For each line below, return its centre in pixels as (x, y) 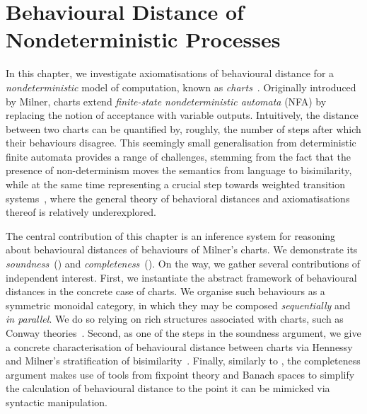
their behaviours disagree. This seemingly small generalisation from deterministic (181, 143)
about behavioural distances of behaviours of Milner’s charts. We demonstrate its (182, 249)
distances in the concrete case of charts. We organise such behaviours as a (165, 291)
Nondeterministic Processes (143, 39)
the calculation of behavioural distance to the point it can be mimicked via (168, 388)
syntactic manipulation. (57, 402)
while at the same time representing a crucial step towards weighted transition (176, 184)
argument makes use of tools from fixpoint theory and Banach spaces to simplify (180, 374)
